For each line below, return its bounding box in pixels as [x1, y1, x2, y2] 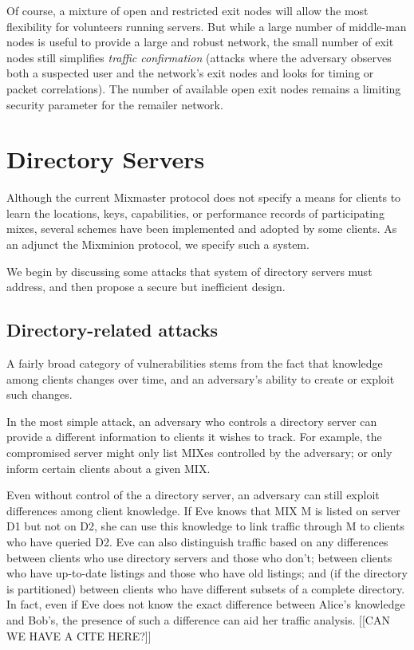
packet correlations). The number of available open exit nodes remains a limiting [6, 80, 401, 97]
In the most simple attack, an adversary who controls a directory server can [6, 412, 377, 429]
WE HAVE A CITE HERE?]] [6, 627, 152, 644]
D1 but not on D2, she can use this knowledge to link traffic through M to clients [6, 518, 404, 534]
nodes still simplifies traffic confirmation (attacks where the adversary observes [6, 49, 392, 65]
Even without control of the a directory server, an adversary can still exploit [6, 487, 380, 503]
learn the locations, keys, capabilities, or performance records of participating [6, 204, 384, 221]
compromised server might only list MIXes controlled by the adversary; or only [6, 444, 392, 461]
